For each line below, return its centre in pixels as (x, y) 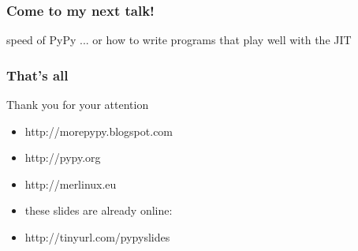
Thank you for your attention (78, 105)
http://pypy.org (63, 157)
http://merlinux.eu (71, 184)
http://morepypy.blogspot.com (99, 131)
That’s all (37, 75)
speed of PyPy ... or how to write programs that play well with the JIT (179, 40)
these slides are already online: (99, 210)
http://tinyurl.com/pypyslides (97, 237)
